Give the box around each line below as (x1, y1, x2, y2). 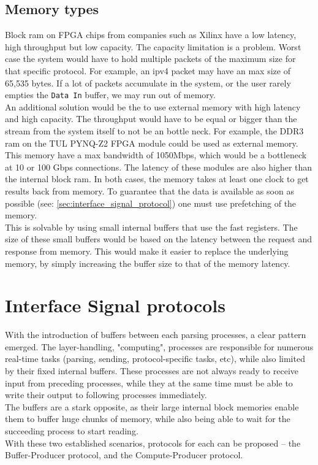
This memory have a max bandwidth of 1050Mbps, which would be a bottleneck (5, 148, 307, 161)
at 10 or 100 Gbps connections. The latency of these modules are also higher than (5, 160, 312, 173)
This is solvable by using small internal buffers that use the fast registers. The (5, 220, 298, 233)
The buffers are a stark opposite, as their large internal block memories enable (5, 400, 299, 413)
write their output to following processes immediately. (5, 388, 207, 401)
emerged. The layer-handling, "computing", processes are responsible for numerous (5, 340, 314, 353)
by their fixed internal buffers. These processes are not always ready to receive (5, 364, 299, 377)
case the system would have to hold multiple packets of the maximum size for (5, 52, 296, 65)
